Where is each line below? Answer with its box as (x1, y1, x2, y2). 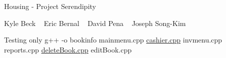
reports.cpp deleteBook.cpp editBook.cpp (4, 44, 132, 54)
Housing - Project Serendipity (4, 1, 96, 11)
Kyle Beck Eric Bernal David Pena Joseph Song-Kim (4, 17, 186, 28)
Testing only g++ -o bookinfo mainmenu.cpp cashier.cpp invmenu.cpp (4, 34, 222, 45)
